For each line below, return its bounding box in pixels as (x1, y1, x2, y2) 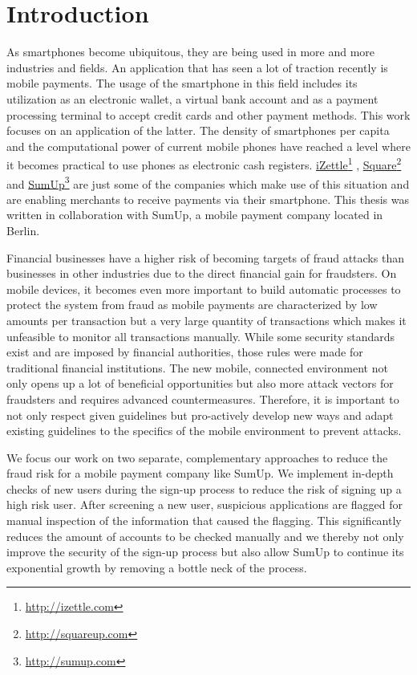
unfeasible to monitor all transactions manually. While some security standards (6, 327, 395, 344)
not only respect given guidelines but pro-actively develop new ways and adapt (6, 406, 394, 423)
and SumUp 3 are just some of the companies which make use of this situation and (6, 173, 410, 192)
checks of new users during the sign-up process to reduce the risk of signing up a (6, 480, 402, 497)
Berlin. (6, 222, 40, 238)
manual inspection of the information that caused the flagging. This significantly (6, 512, 402, 529)
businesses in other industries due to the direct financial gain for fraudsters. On (6, 265, 397, 282)
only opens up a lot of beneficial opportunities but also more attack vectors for (6, 375, 394, 392)
